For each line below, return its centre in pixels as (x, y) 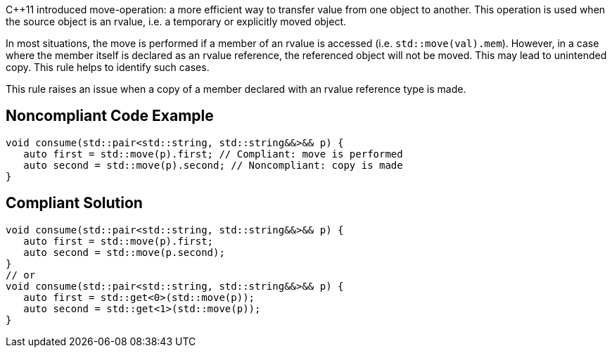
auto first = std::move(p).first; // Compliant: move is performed (213, 154)
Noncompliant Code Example (110, 116)
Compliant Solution (74, 203)
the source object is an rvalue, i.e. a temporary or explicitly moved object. (176, 21)
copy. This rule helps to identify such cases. (108, 67)
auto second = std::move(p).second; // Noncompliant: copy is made (213, 165)
